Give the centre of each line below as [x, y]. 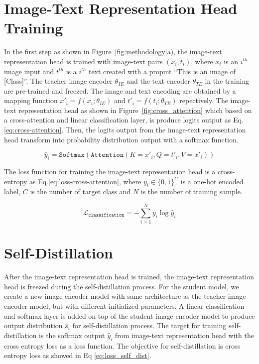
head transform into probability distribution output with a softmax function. [121, 139]
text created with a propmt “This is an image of [162, 71]
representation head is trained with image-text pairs [83, 61]
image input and [29, 71]
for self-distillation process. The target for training [149, 325]
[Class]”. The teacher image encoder [58, 81]
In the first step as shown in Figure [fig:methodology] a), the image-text [113, 52]
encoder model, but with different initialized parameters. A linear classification [124, 306]
